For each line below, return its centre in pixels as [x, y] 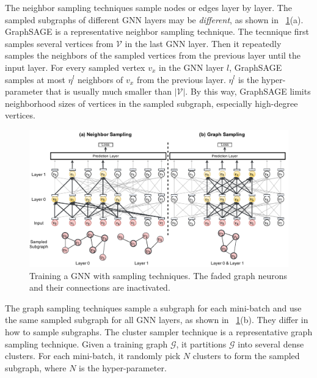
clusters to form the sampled [246, 356]
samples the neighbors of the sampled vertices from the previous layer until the [153, 55]
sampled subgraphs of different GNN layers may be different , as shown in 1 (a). [154, 19]
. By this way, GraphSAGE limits [248, 91]
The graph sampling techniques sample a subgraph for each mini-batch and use [153, 307]
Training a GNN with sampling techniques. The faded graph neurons [158, 275]
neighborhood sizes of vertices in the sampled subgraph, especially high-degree [151, 103]
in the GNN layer [191, 67]
